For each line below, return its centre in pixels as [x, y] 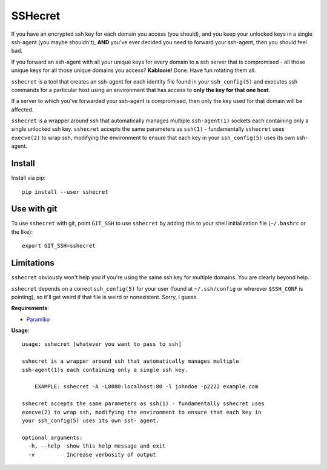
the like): [22, 232]
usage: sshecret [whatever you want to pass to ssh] [102, 344]
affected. [22, 110]
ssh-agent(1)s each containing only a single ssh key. [105, 370]
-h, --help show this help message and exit [97, 446]
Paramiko [38, 319]
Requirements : [30, 308]
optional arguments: [52, 437]
